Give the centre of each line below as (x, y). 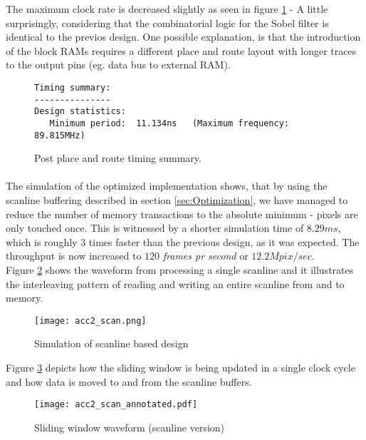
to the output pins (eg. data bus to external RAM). (118, 65)
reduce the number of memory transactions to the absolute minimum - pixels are (182, 214)
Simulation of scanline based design (111, 343)
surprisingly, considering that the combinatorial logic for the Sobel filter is (167, 22)
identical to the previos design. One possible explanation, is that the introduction (183, 37)
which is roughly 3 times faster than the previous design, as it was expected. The (183, 241)
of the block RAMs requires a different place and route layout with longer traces (181, 50)
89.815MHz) (60, 135)
